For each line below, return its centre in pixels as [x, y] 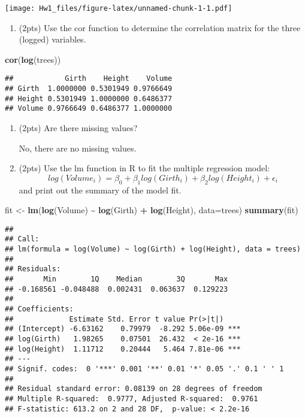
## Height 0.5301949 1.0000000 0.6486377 [89, 99]
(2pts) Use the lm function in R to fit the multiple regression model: [144, 168]
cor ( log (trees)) [33, 59]
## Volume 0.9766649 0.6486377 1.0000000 [89, 109]
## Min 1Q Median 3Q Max [117, 279]
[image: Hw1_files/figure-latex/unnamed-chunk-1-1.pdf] [119, 8]
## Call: [22, 239]
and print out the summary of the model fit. [100, 190]
